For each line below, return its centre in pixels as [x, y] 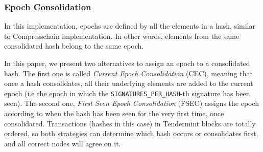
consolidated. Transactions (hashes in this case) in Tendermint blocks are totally [130, 123]
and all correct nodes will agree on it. [63, 143]
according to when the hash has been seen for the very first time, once [114, 113]
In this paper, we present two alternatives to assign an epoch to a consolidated [127, 63]
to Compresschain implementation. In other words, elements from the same [122, 36]
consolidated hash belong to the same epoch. [74, 46]
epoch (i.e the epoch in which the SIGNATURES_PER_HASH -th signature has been [127, 93]
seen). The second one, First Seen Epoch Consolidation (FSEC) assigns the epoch [132, 103]
